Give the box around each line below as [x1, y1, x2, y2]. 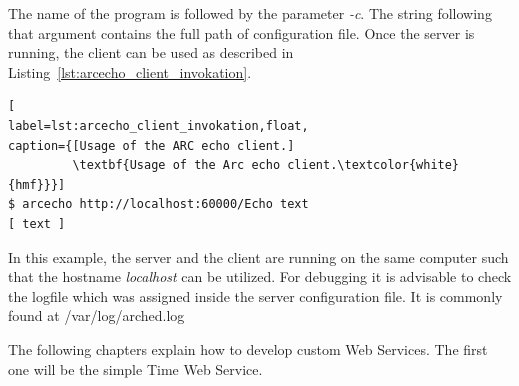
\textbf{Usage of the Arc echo [72, 158, 281, 173]
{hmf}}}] [8, 177, 66, 192]
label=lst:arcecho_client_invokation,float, [8, 118, 309, 133]
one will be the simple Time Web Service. [8, 358, 263, 379]
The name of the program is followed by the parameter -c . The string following [8, 3, 492, 23]
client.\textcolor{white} [287, 158, 460, 173]
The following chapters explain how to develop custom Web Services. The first [8, 338, 488, 359]
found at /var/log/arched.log [8, 305, 185, 326]
